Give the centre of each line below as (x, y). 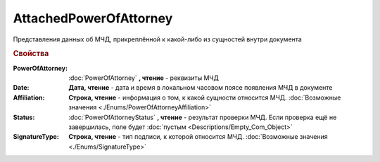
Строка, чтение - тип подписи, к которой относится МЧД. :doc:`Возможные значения (198, 137)
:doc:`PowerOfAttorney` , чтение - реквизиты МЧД (144, 78)
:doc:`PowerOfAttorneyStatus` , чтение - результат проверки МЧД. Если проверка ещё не (203, 117)
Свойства (31, 54)
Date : (21, 88)
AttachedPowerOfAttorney (93, 18)
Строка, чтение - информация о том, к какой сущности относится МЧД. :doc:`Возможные (205, 97)
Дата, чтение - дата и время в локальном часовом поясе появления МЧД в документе (201, 88)
